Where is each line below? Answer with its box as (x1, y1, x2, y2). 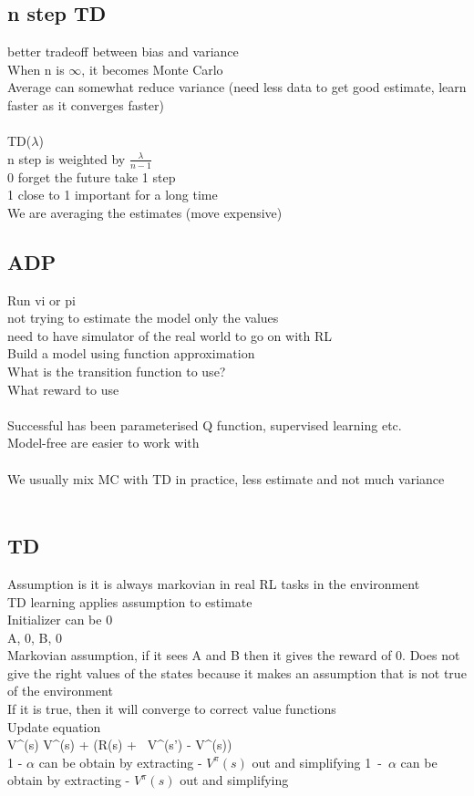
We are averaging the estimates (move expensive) (7, 202, 283, 222)
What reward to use (7, 379, 119, 398)
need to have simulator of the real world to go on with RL (7, 326, 333, 345)
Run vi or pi (7, 290, 76, 309)
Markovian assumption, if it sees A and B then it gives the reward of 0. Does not (7, 646, 460, 665)
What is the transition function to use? (7, 361, 226, 380)
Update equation (7, 717, 101, 736)
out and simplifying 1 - (252, 752, 382, 771)
